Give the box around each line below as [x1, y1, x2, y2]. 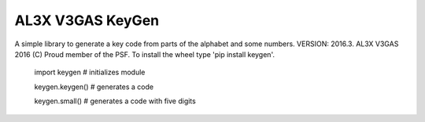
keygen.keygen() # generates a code [34, 82, 153, 91]
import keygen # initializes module [34, 67, 146, 77]
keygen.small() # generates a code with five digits [34, 96, 196, 106]
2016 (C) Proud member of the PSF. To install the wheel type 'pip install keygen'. [14, 49, 275, 59]
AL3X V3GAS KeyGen [14, 12, 160, 29]
